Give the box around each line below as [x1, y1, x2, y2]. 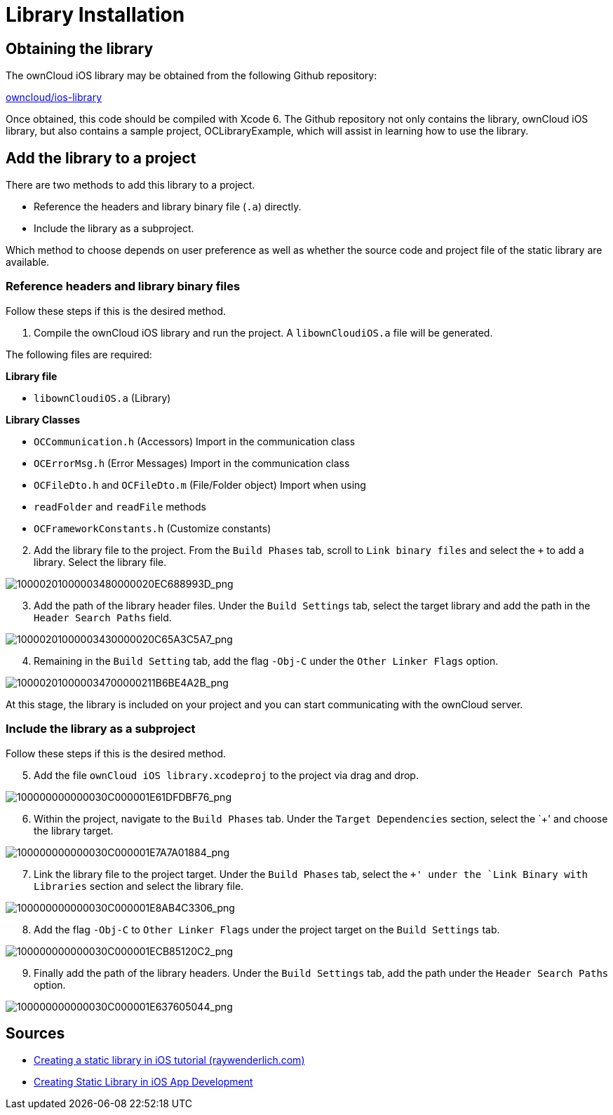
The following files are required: [6, 348, 152, 360]
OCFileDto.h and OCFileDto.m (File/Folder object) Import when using [34, 478, 366, 491]
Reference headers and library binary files [6, 279, 241, 294]
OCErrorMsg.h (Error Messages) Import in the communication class [34, 457, 350, 469]
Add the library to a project [6, 149, 196, 167]
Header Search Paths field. [34, 611, 172, 623]
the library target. [34, 824, 114, 837]
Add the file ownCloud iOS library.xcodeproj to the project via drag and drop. [34, 769, 419, 781]
